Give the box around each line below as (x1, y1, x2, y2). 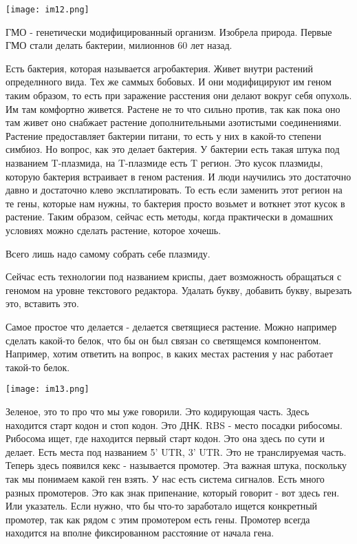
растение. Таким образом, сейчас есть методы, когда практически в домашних (6, 209, 334, 224)
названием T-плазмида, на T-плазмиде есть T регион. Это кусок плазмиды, (6, 156, 323, 169)
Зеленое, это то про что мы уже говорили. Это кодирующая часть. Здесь (6, 404, 310, 418)
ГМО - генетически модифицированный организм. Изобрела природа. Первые (6, 24, 332, 39)
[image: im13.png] (6, 384, 89, 395)
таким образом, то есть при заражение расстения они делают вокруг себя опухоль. (6, 88, 352, 103)
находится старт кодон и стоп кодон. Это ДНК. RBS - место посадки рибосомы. (6, 417, 343, 432)
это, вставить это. (6, 296, 79, 311)
